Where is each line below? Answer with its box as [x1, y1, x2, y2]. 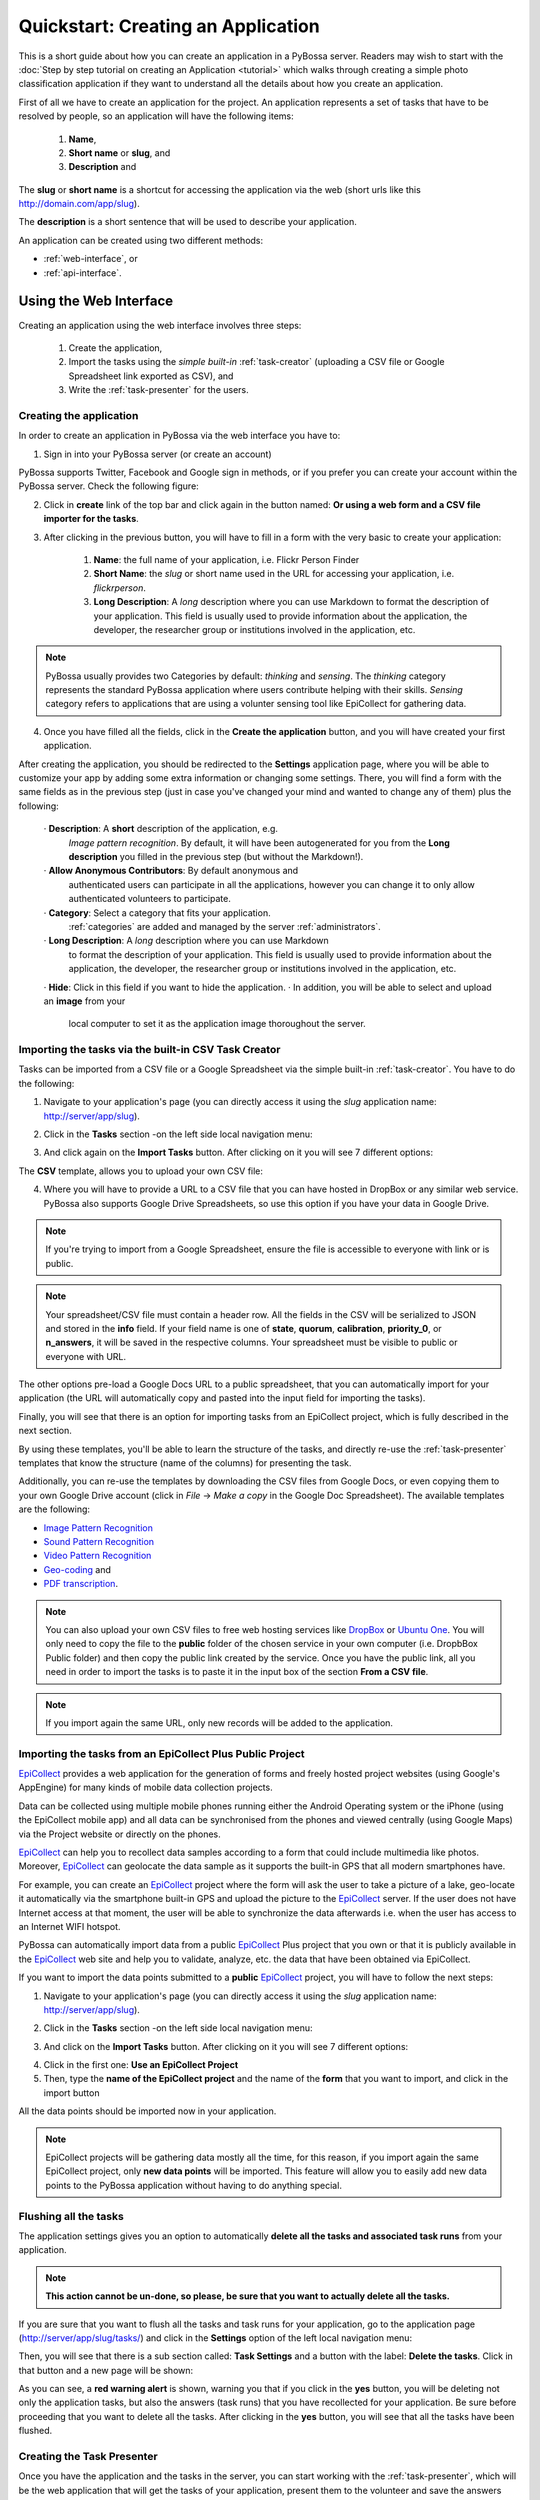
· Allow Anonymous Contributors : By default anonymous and [43, 865, 299, 877]
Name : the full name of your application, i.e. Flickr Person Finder [93, 553, 360, 565]
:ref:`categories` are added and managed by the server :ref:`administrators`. [68, 920, 382, 932]
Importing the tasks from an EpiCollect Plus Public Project [18, 1746, 305, 1760]
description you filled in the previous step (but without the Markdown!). [68, 851, 364, 862]
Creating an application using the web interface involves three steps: [18, 319, 302, 331]
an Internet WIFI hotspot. [18, 1920, 121, 1932]
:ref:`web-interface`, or [43, 253, 139, 265]
